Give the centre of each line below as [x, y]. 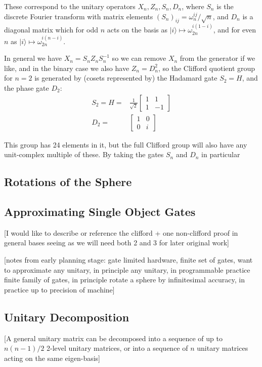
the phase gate [27, 87]
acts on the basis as [137, 30]
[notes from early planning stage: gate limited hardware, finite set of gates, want [128, 260]
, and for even [235, 30]
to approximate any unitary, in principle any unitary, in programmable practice [127, 269]
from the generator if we [217, 58]
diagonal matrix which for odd [51, 30]
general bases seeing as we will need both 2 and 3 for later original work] [117, 243]
